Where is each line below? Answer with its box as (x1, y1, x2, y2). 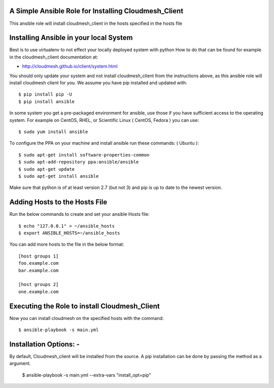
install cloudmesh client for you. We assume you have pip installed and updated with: (9, 79, 187, 86)
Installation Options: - (9, 340, 80, 348)
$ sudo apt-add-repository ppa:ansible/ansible (18, 159, 139, 165)
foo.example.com (18, 261, 59, 266)
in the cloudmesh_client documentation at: (9, 54, 98, 60)
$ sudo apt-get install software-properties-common (18, 152, 150, 157)
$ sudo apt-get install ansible (18, 173, 99, 179)
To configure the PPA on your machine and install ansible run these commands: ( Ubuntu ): (9, 140, 199, 146)
